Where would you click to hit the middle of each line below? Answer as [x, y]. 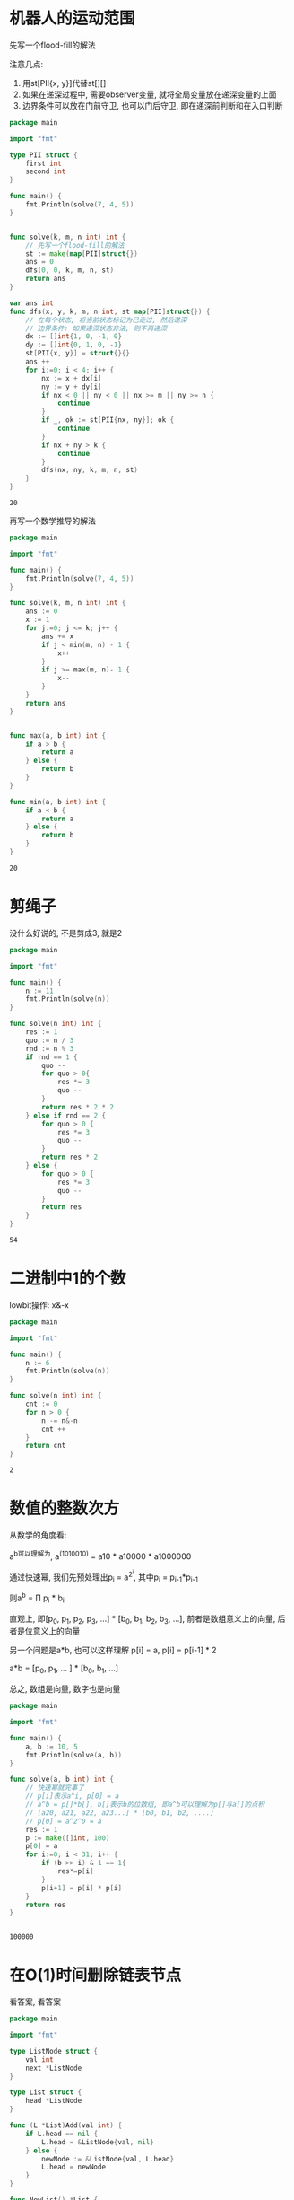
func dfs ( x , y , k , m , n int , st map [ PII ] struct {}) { [110, 311]
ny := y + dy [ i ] [72, 387]
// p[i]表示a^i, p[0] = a [72, 1796]
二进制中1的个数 [68, 1279]
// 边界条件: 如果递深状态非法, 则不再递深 [96, 329]
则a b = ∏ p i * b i [37, 1598]
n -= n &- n [60, 1420]
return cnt [46, 1446]
